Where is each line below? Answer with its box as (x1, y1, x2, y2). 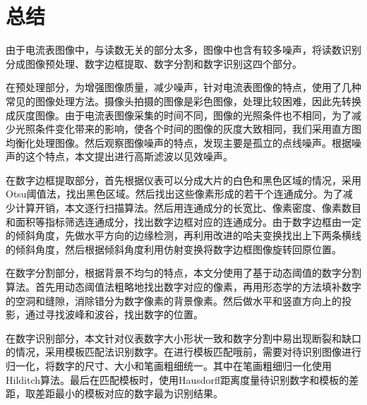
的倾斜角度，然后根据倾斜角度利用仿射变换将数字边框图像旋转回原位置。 (6, 241, 342, 256)
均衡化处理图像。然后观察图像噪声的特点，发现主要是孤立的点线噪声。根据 (6, 135, 351, 150)
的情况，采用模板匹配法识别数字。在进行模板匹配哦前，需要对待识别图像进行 (6, 344, 361, 359)
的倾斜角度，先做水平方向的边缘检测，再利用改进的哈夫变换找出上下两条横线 (6, 228, 361, 243)
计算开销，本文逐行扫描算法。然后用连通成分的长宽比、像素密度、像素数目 (15, 200, 361, 215)
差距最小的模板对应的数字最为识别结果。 (35, 386, 223, 401)
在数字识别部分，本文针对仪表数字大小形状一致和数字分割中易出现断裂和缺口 (6, 330, 361, 345)
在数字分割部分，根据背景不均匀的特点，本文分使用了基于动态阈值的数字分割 (6, 265, 361, 280)
